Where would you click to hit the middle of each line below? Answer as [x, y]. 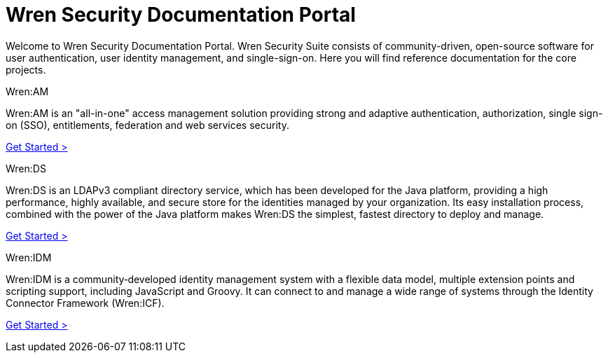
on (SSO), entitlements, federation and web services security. [147, 125]
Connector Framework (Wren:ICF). [85, 303]
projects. [26, 69]
